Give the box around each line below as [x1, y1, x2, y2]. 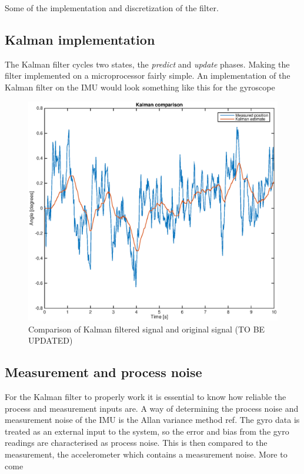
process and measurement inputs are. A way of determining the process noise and [5, 402, 299, 414]
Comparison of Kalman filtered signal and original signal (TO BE [28, 322, 265, 335]
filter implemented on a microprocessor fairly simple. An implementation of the [5, 69, 290, 82]
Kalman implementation [5, 30, 155, 48]
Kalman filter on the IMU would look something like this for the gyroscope [5, 80, 275, 93]
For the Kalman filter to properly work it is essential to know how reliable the [5, 391, 286, 403]
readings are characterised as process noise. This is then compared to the [5, 436, 268, 449]
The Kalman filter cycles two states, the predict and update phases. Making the [5, 58, 290, 70]
